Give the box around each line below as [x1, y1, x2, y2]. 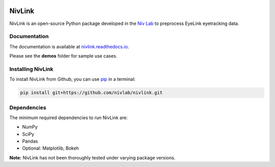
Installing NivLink [9, 65, 53, 72]
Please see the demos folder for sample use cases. [9, 53, 118, 59]
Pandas [22, 138, 38, 145]
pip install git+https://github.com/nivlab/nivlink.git [20, 90, 163, 96]
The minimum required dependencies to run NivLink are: [9, 115, 128, 121]
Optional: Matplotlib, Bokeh [22, 145, 79, 151]
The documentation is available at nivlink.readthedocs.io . [9, 43, 129, 49]
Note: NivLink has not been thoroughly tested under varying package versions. [9, 154, 176, 160]
